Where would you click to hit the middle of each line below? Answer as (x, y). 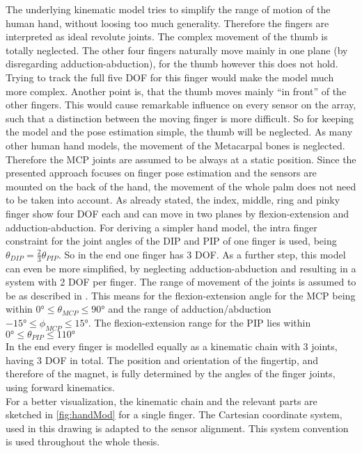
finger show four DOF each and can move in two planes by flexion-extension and (178, 213)
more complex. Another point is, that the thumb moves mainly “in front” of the (176, 91)
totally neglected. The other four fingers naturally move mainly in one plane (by (177, 50)
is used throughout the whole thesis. (83, 442)
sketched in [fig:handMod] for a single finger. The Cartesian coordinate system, (174, 414)
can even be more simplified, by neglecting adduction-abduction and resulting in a (181, 268)
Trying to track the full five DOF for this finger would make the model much (170, 77)
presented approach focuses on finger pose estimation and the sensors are (161, 173)
